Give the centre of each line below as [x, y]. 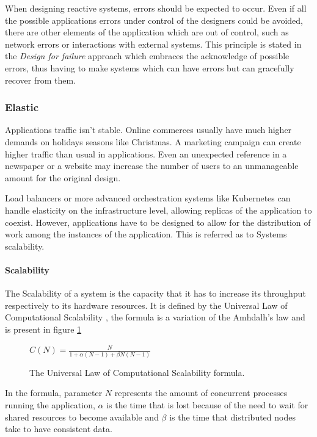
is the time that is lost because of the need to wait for [207, 405]
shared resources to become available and [82, 417]
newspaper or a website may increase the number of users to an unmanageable [152, 166]
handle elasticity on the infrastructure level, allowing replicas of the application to [158, 210]
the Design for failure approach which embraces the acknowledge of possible [147, 56]
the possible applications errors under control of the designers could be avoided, [154, 20]
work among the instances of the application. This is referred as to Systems [146, 234]
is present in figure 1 [43, 329]
